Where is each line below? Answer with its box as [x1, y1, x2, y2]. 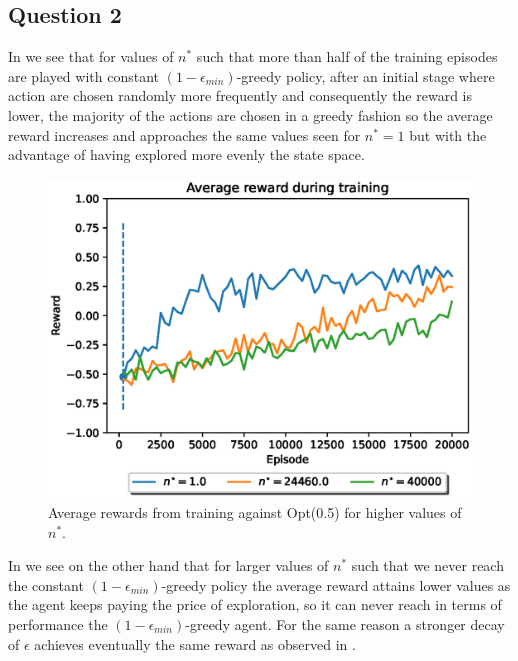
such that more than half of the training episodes [196, 46, 498, 67]
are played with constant [8, 65, 160, 86]
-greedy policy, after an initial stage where [236, 65, 495, 86]
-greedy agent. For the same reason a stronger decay [185, 613, 505, 634]
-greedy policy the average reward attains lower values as [161, 574, 511, 595]
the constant [8, 574, 84, 595]
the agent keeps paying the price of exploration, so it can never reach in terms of [8, 594, 502, 615]
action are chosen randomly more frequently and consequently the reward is [8, 85, 473, 106]
